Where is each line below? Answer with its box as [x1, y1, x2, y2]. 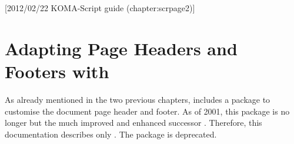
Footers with [5, 59, 109, 83]
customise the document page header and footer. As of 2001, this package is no [5, 105, 290, 117]
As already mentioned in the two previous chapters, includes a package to [5, 93, 270, 105]
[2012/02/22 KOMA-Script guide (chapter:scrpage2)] [5, 2, 195, 14]
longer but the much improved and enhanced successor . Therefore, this [5, 116, 262, 129]
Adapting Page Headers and [5, 36, 238, 60]
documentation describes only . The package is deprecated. [5, 128, 217, 140]
